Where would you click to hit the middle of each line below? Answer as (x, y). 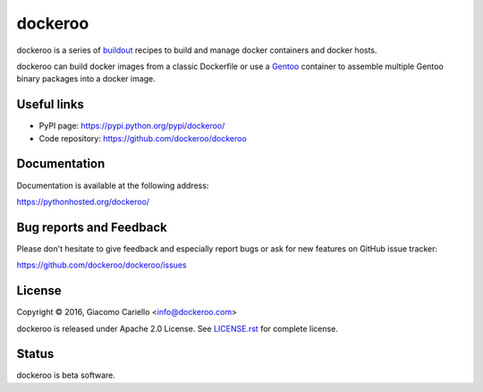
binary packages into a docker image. (86, 79)
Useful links (51, 104)
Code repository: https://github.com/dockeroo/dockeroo (143, 138)
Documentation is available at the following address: (113, 185)
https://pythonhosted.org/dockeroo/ (83, 201)
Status (35, 354)
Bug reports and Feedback (92, 227)
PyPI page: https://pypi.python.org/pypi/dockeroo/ (132, 126)
